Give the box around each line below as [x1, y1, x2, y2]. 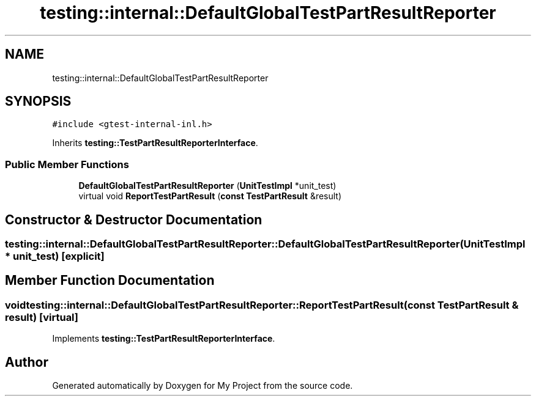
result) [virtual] [5, 311, 79, 323]
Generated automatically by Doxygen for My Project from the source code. [52, 380, 353, 391]
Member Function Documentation [5, 273, 215, 289]
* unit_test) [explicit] [5, 250, 105, 263]
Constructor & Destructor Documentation [5, 212, 262, 227]
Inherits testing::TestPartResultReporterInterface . [52, 138, 258, 149]
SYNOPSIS [5, 94, 72, 109]
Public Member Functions [5, 158, 129, 171]
